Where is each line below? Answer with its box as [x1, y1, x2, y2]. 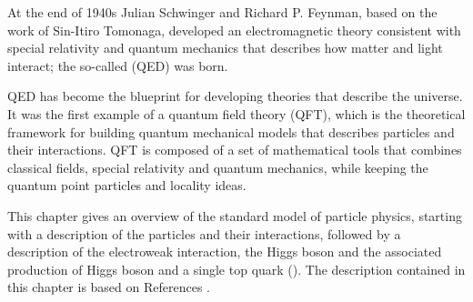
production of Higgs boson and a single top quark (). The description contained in [7, 259, 466, 278]
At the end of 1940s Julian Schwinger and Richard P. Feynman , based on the [7, 3, 438, 21]
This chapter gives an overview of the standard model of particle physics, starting [7, 206, 462, 225]
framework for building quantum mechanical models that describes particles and [7, 122, 455, 141]
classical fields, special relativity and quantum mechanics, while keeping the [7, 157, 428, 176]
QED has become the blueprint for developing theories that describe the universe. [7, 86, 463, 106]
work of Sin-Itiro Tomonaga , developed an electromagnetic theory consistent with [7, 20, 461, 39]
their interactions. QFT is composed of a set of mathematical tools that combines [7, 140, 462, 159]
